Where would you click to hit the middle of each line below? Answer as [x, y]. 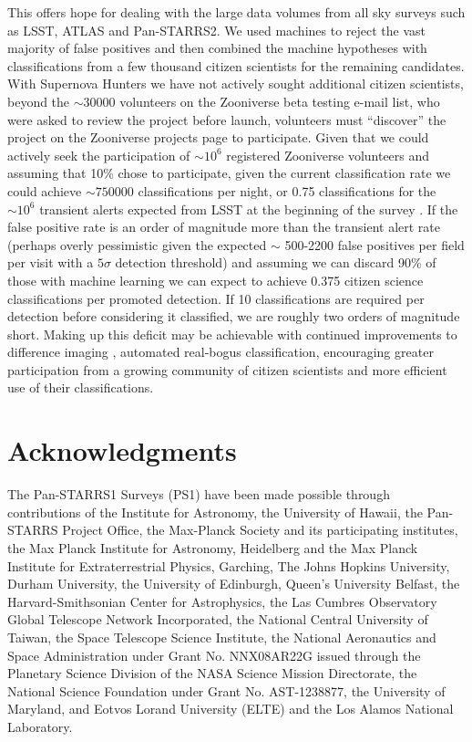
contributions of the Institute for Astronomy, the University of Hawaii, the [215, 512]
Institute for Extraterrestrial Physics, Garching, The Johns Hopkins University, [229, 565]
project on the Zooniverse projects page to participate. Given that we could [218, 137]
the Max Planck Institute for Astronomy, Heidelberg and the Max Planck [213, 547]
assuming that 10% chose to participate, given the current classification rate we [229, 173]
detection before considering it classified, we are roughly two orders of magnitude [234, 316]
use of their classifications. [81, 387]
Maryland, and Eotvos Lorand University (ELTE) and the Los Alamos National [231, 709]
